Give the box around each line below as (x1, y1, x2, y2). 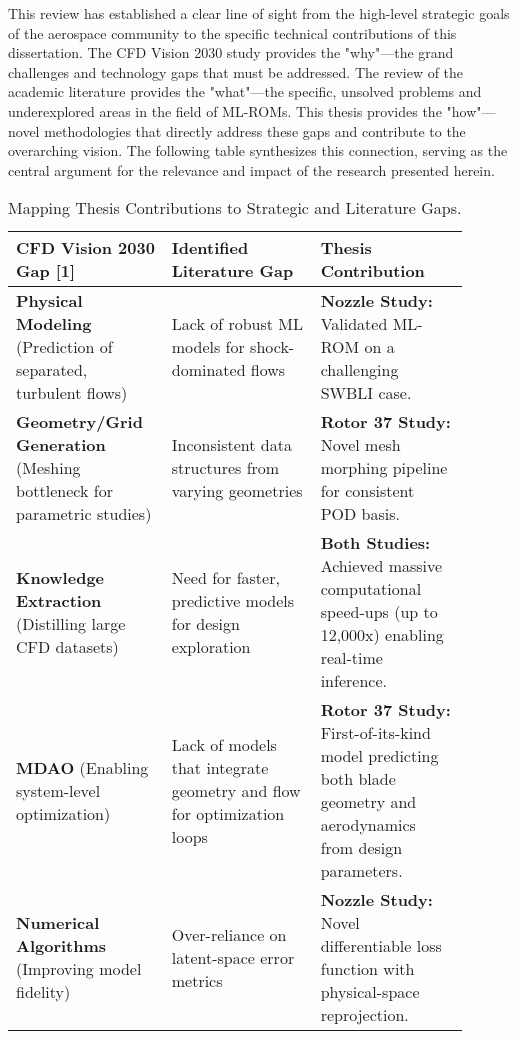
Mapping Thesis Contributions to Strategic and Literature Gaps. (8, 196, 462, 220)
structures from (171, 456, 280, 480)
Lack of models (171, 732, 277, 756)
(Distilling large (16, 611, 126, 635)
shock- (250, 335, 295, 359)
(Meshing (16, 456, 81, 480)
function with (320, 957, 415, 981)
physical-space (320, 980, 420, 1004)
